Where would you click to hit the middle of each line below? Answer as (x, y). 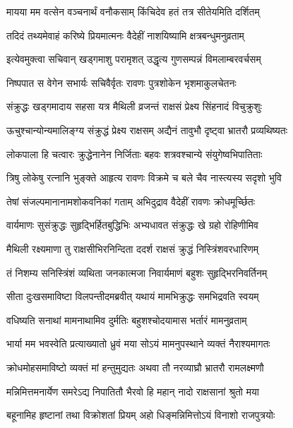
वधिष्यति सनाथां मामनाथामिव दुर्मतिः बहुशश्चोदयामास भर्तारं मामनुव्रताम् (127, 320)
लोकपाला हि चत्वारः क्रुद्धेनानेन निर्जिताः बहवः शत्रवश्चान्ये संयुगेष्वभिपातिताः (134, 154)
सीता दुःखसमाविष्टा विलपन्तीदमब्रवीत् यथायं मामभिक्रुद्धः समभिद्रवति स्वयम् (133, 296)
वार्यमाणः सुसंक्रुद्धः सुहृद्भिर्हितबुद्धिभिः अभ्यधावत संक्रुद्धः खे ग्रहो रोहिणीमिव (132, 225)
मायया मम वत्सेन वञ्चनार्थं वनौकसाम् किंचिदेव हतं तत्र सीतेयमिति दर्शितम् (133, 11)
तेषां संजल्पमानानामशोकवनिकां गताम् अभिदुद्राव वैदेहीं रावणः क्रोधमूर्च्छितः (131, 201)
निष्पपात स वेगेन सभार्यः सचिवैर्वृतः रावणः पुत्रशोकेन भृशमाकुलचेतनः (121, 82)
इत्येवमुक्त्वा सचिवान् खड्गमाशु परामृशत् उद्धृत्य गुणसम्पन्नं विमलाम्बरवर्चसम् (134, 59)
